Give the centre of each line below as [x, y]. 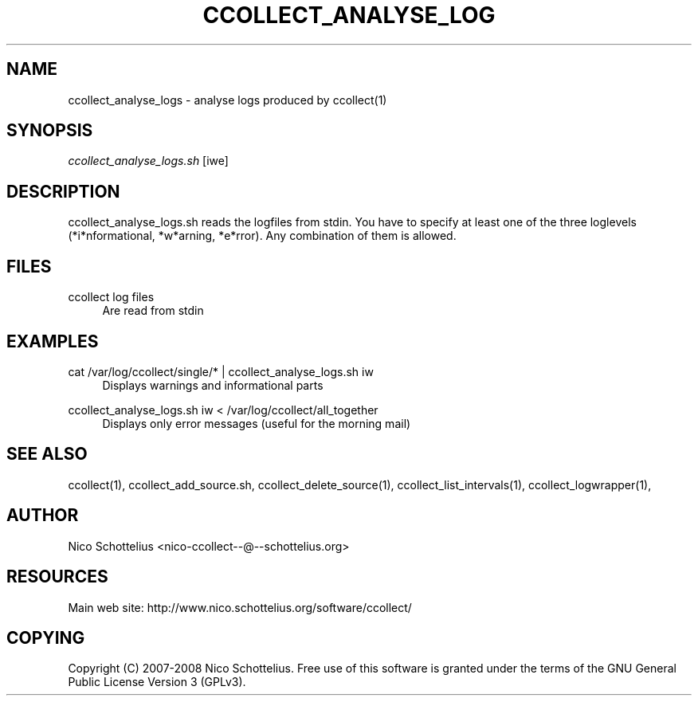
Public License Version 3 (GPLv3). [157, 682]
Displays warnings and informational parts [213, 385]
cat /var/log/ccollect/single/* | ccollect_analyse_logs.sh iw [221, 371]
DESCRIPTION [63, 191]
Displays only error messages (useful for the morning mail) [257, 423]
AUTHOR [43, 516]
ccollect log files [111, 297]
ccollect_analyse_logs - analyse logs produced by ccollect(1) [227, 100]
